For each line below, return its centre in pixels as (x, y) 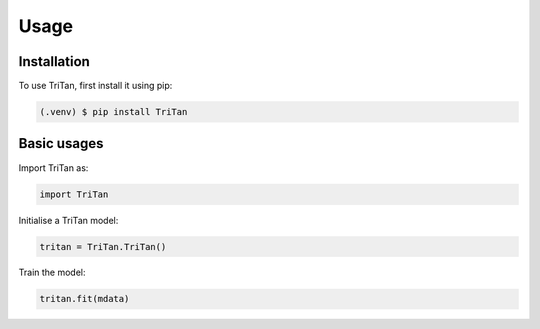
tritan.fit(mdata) (84, 299)
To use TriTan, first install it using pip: (95, 86)
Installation (54, 61)
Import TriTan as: (53, 167)
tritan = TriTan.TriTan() (103, 246)
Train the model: (52, 272)
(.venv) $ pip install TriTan (113, 112)
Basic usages (61, 143)
